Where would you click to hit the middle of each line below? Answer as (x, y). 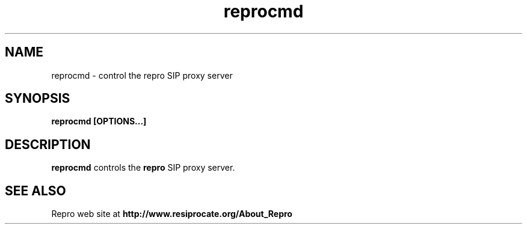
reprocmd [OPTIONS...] (99, 121)
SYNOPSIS (38, 99)
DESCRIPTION (48, 144)
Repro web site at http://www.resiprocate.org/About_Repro (172, 214)
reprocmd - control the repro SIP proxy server (142, 75)
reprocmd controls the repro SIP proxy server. (143, 168)
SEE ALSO (35, 191)
